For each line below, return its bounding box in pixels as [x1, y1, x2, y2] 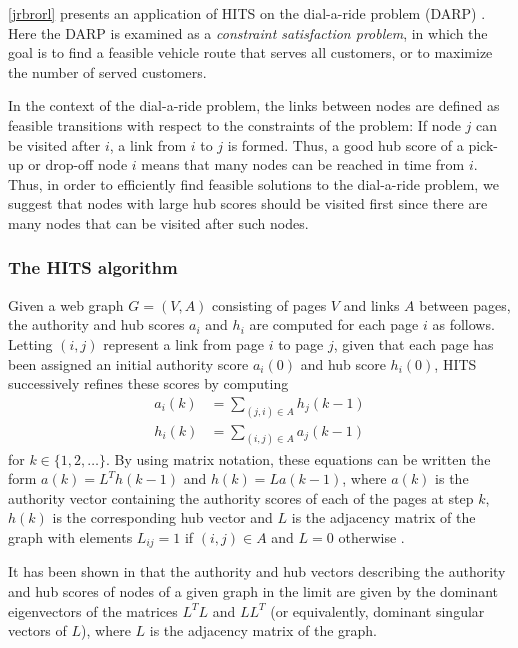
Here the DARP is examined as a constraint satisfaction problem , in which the [8, 22, 488, 43]
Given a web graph [8, 294, 124, 315]
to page [278, 333, 324, 354]
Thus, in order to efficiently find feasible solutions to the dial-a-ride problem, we [8, 173, 499, 194]
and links [343, 294, 400, 315]
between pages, [419, 294, 511, 315]
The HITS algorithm [8, 255, 178, 280]
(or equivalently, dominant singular [270, 600, 485, 621]
